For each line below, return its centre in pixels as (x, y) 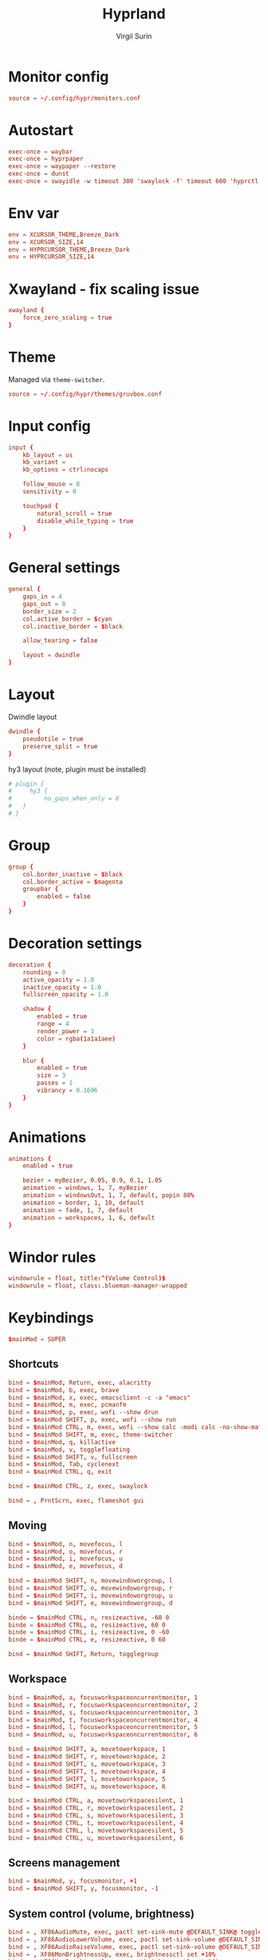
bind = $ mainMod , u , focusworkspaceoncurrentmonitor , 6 (103, 1735)
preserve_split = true (60, 746)
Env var (34, 214)
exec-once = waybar (41, 152)
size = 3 (51, 1076)
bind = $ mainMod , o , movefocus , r (66, 1551)
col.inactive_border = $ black (73, 626)
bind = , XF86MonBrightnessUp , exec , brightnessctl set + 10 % (112, 1954)
